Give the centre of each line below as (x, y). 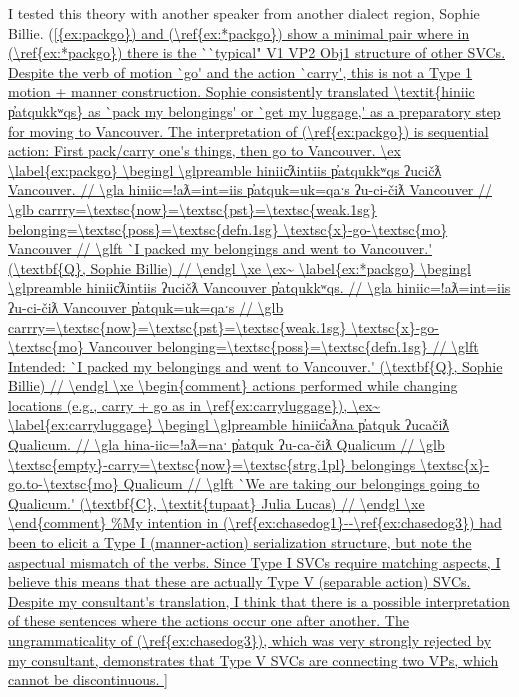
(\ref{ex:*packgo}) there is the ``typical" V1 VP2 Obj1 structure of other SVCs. (257, 52)
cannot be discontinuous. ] (88, 679)
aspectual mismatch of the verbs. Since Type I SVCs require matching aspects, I (254, 561)
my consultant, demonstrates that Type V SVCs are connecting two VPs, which (253, 659)
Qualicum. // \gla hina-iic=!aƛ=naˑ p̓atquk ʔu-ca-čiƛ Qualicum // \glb (226, 444)
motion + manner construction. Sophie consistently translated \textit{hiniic (241, 91)
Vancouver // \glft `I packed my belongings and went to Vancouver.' (220, 248)
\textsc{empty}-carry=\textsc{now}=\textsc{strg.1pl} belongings (212, 463)
